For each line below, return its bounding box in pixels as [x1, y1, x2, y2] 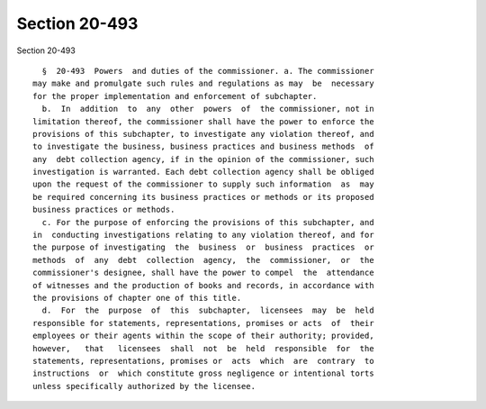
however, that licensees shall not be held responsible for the [32, 343, 374, 353]
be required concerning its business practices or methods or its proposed [32, 192, 374, 202]
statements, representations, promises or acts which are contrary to [32, 356, 374, 366]
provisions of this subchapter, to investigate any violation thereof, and [32, 129, 374, 139]
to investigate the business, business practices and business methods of [32, 141, 374, 152]
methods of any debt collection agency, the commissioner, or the [32, 255, 374, 265]
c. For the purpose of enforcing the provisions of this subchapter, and [41, 217, 374, 227]
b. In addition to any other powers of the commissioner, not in [41, 104, 374, 114]
